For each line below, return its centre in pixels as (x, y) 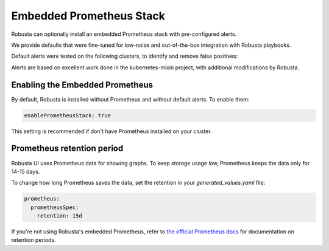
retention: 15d (59, 216)
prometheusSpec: (55, 207)
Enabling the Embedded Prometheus (82, 85)
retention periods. (34, 240)
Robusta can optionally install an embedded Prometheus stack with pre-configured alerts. (124, 34)
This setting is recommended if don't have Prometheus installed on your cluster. (112, 131)
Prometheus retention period (67, 149)
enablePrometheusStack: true (68, 115)
